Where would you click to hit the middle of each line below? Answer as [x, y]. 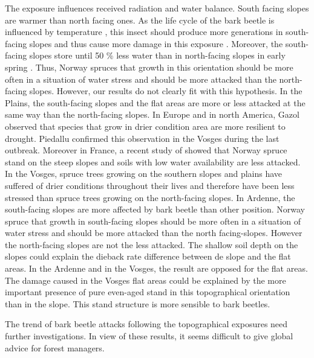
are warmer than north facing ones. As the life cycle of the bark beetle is [140, 20]
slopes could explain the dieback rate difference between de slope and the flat [148, 256]
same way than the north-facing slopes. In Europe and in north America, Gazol [152, 114]
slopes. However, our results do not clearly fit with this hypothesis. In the [166, 91]
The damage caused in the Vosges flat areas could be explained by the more [146, 280]
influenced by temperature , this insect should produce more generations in [144, 32]
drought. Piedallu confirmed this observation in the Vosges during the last [142, 138]
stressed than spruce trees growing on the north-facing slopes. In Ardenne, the [150, 197]
